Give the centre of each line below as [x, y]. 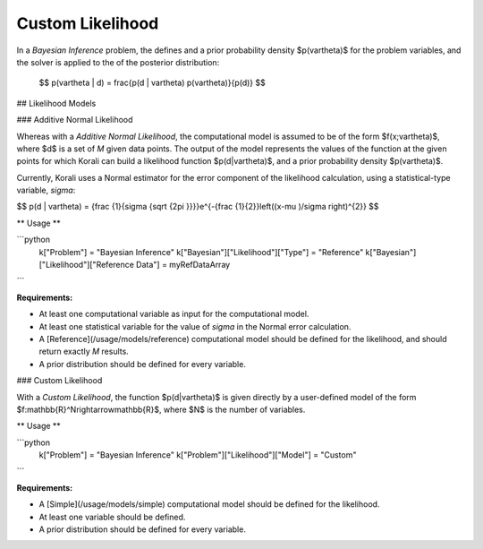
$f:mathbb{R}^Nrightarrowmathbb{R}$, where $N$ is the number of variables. [161, 409]
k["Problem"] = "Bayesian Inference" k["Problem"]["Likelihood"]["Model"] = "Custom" [198, 455]
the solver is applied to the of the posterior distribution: [118, 62]
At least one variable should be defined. [112, 517]
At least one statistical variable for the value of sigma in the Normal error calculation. [195, 326]
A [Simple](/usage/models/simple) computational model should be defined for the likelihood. [209, 504]
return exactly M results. [84, 352]
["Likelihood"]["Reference [86, 265]
